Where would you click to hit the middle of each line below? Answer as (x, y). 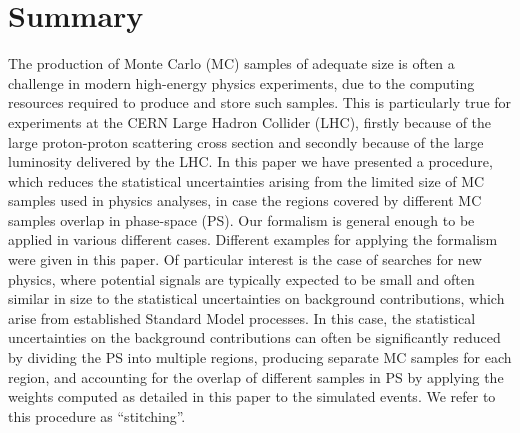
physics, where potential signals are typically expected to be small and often (241, 278)
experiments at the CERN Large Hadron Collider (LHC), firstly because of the (250, 121)
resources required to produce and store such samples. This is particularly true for (260, 102)
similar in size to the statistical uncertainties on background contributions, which (256, 298)
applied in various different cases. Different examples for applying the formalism (253, 239)
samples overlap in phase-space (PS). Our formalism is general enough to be (241, 219)
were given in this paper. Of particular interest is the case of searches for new (245, 259)
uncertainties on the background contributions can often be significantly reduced (254, 337)
